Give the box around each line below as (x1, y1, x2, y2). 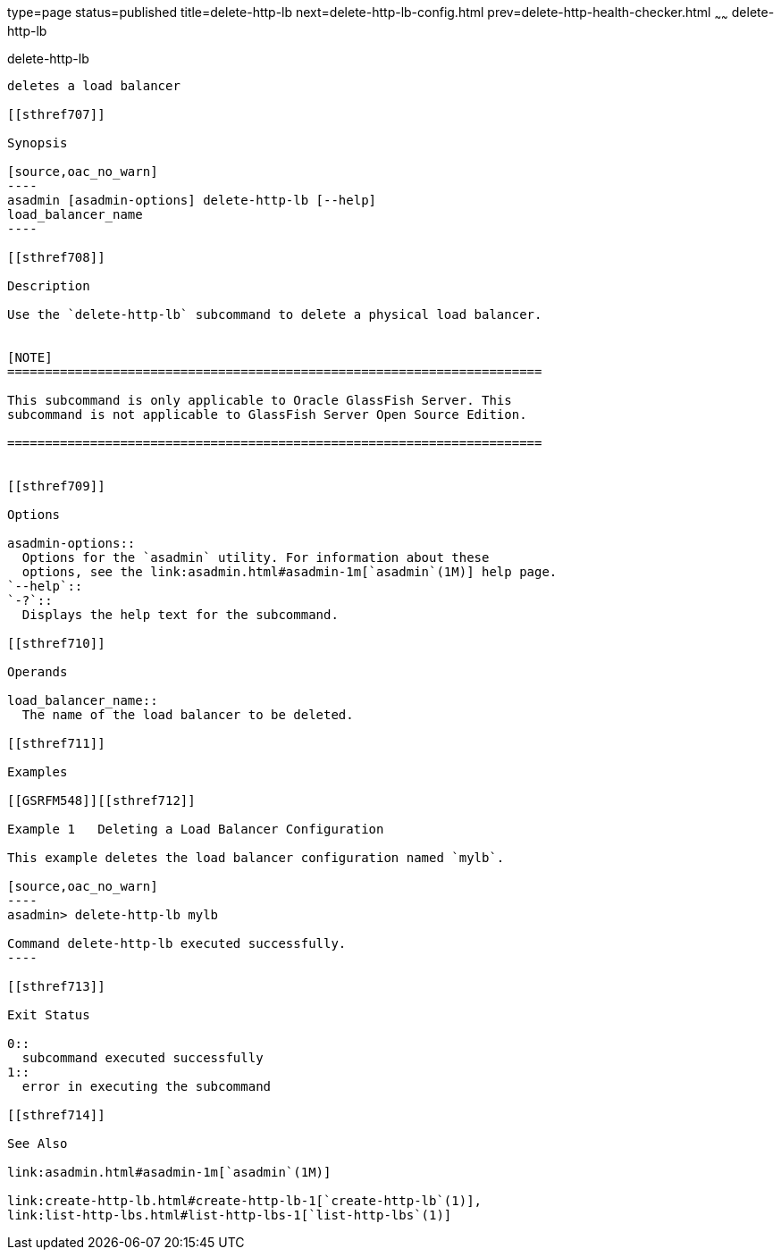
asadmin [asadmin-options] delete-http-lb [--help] (7, 192, 377, 207)
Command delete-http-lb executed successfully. (7, 935, 347, 951)
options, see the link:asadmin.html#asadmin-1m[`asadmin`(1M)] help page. (21, 564, 558, 579)
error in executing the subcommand (21, 1078, 272, 1094)
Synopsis (7, 135, 68, 150)
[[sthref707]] (7, 106, 105, 122)
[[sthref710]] (7, 635, 105, 650)
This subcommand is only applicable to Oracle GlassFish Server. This (7, 392, 512, 407)
